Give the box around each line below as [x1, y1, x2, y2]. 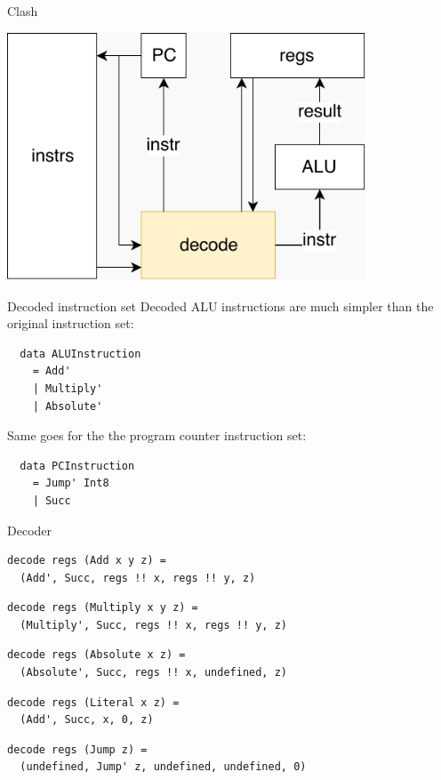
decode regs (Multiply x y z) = [7, 601, 198, 615]
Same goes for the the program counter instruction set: [7, 426, 307, 445]
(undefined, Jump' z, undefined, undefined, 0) [20, 760, 307, 774]
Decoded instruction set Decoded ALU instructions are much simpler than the [7, 296, 434, 315]
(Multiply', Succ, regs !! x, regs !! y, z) [20, 618, 287, 631]
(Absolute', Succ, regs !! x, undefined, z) [20, 666, 287, 679]
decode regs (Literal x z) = [7, 696, 180, 709]
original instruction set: [7, 314, 134, 333]
